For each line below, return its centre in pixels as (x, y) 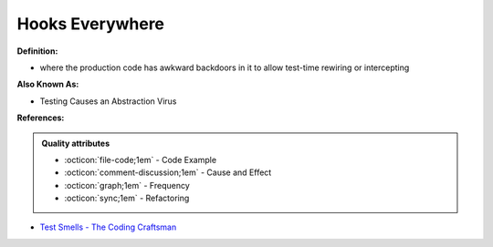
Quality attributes (75, 143)
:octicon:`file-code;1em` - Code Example (141, 160)
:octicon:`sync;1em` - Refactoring (127, 198)
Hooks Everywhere (90, 24)
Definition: (37, 51)
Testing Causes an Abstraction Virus (108, 101)
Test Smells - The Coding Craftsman (108, 227)
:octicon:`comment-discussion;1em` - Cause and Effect (168, 172)
